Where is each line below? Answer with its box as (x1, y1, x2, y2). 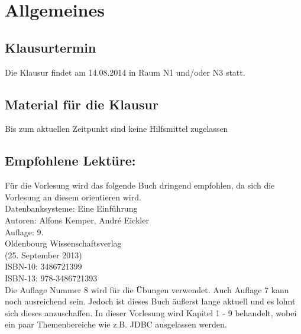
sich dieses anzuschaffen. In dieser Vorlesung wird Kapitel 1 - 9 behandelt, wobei (5, 306, 297, 319)
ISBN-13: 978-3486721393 (5, 271, 98, 284)
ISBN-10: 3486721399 (5, 260, 82, 273)
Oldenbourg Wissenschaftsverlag (5, 237, 122, 249)
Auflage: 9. (5, 225, 44, 238)
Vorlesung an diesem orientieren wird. (5, 190, 141, 203)
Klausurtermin (5, 38, 96, 56)
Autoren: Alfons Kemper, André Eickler (5, 213, 149, 226)
